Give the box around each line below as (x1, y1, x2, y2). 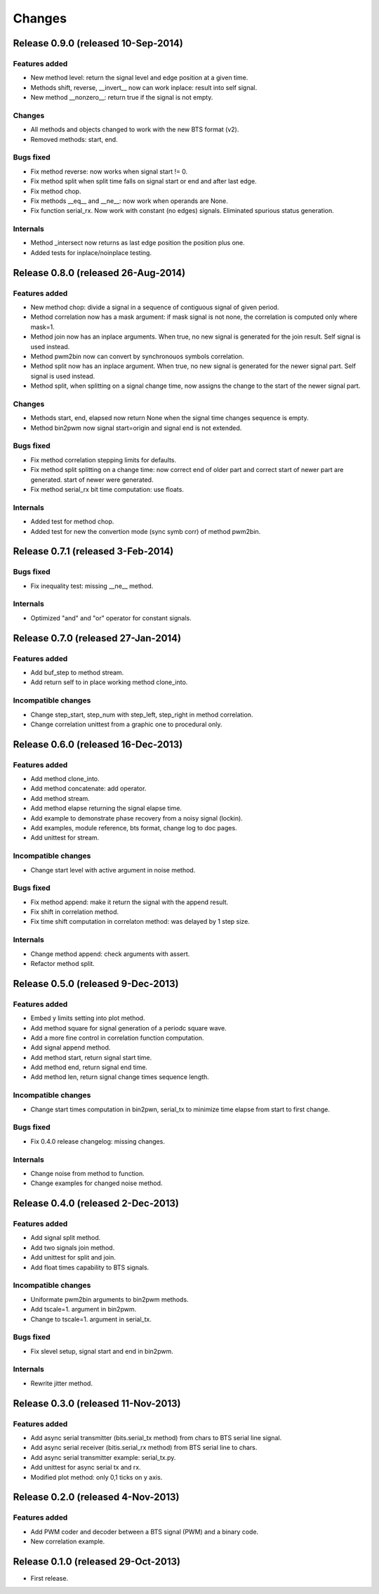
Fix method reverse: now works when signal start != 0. (30, 167, 188, 176)
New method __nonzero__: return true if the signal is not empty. (30, 93, 213, 102)
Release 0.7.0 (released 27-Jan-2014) (13, 632, 182, 644)
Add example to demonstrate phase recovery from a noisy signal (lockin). (30, 814, 244, 822)
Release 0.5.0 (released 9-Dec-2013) (13, 977, 179, 990)
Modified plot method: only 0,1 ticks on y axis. (30, 1472, 163, 1482)
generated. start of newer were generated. (30, 475, 154, 484)
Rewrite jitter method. (30, 1379, 93, 1387)
